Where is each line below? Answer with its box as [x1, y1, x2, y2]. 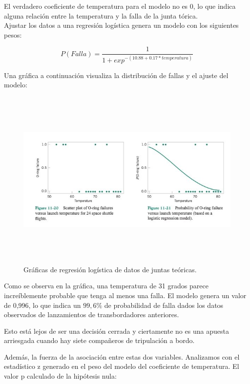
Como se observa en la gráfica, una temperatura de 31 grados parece [4, 281, 208, 291]
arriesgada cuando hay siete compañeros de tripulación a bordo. [4, 335, 195, 345]
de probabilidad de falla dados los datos [104, 300, 224, 310]
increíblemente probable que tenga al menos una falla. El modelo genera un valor [4, 290, 247, 300]
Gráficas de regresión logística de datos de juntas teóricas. [23, 264, 197, 274]
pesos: [4, 29, 22, 40]
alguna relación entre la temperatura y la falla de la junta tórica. [4, 10, 198, 20]
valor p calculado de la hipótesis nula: [4, 371, 117, 381]
